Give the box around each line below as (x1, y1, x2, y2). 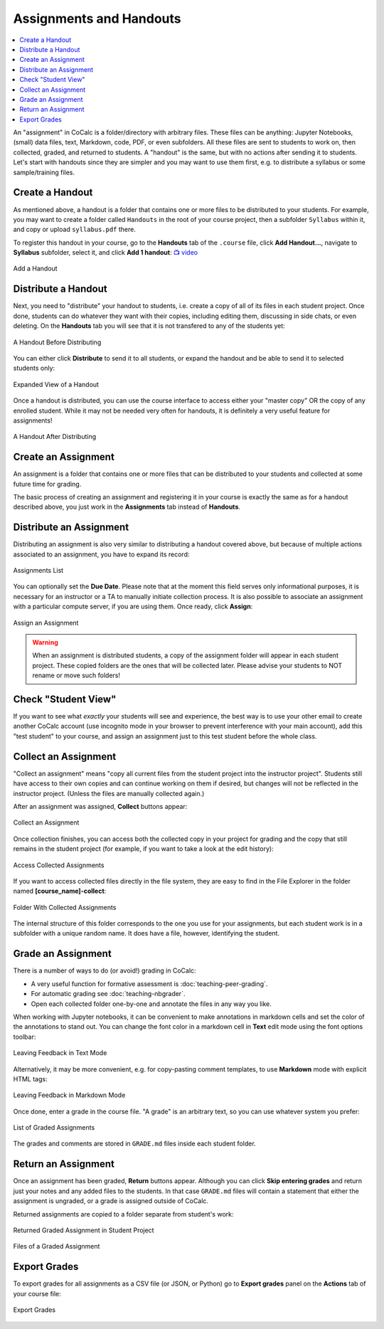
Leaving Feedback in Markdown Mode (13, 1091, 126, 1099)
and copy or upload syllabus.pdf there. (13, 225, 137, 234)
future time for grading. (13, 480, 82, 488)
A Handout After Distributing (13, 433, 97, 441)
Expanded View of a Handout (13, 380, 100, 388)
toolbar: (13, 1032, 36, 1041)
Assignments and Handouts (13, 11, 181, 26)
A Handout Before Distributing (13, 338, 102, 346)
